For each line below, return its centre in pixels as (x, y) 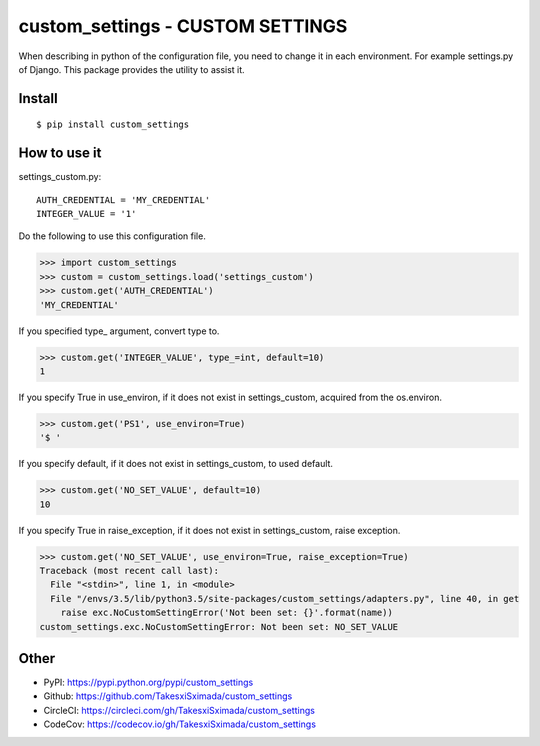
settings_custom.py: (60, 177)
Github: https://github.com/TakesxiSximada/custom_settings (168, 696)
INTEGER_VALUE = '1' (86, 214)
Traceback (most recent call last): (129, 571)
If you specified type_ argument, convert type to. (119, 331)
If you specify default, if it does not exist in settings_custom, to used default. (176, 464)
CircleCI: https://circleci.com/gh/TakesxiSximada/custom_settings (179, 710)
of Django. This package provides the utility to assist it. (131, 69)
